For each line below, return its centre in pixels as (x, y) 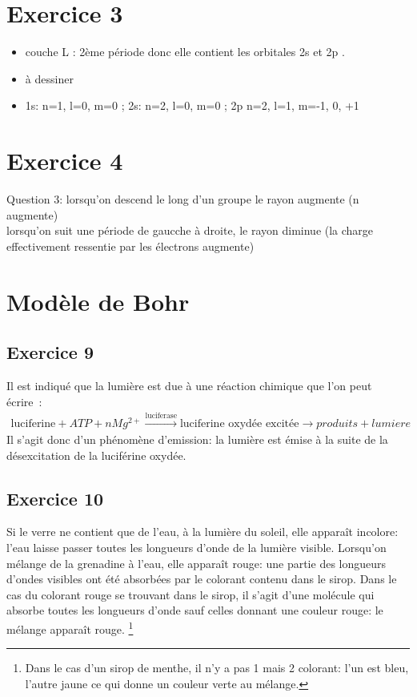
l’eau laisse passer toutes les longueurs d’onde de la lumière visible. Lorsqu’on (196, 547)
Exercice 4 (65, 161)
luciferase (161, 416)
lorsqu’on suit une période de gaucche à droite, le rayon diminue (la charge (190, 230)
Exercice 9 (50, 352)
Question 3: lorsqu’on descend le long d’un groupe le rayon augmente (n (183, 199)
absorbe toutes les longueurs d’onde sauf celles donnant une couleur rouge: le (195, 610)
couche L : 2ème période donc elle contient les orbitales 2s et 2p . (185, 52)
